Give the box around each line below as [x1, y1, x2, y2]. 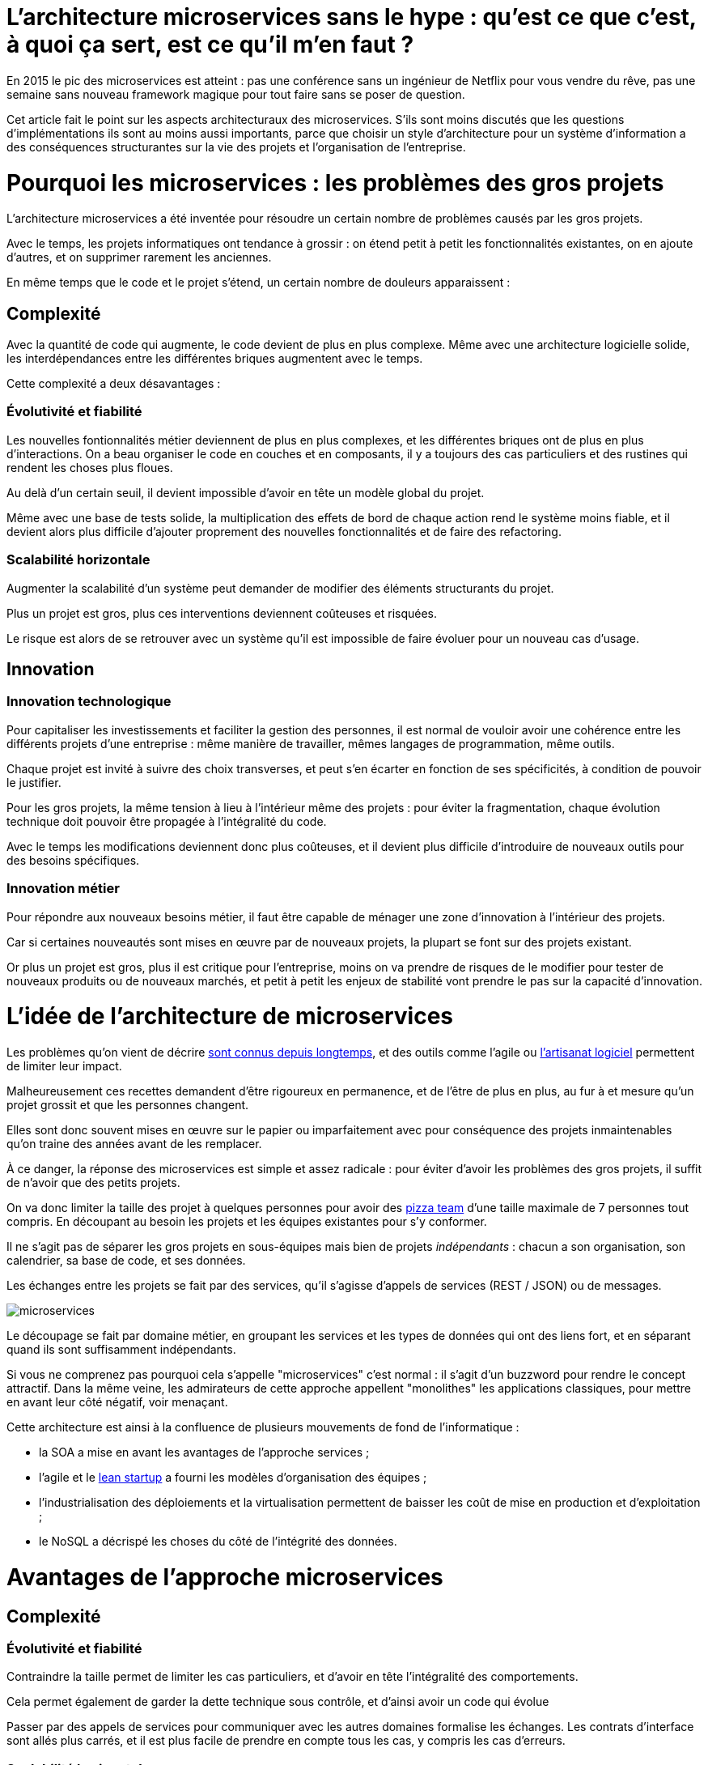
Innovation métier [6, 880, 120, 897]
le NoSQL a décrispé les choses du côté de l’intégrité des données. [39, 1534, 397, 1549]
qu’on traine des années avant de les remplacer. [6, 1137, 262, 1151]
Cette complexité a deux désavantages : [6, 376, 221, 391]
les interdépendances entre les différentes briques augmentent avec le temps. [6, 351, 423, 366]
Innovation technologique [6, 693, 172, 710]
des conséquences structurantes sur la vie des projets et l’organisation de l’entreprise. [6, 139, 466, 154]
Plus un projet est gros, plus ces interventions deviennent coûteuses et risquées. [6, 606, 438, 620]
